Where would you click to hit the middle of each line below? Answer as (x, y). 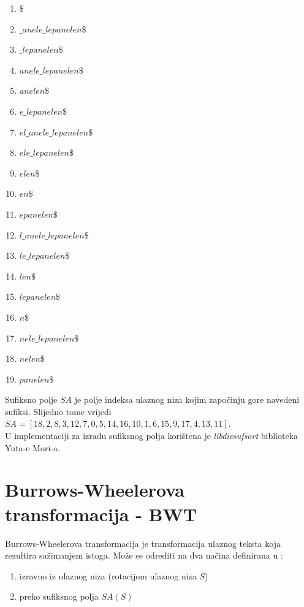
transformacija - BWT (101, 513)
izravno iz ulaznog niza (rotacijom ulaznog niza (108, 575)
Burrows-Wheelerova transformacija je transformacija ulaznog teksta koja (143, 543)
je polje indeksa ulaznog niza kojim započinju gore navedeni (187, 399)
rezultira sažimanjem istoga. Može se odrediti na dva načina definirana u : (144, 555)
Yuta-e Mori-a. (32, 447)
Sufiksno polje (31, 399)
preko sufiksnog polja (59, 596)
